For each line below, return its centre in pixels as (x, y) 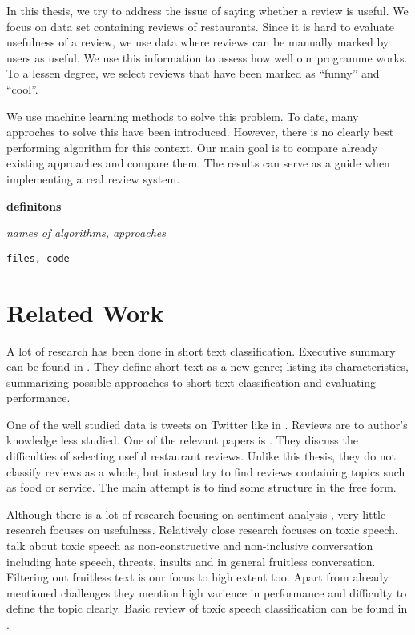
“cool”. (22, 88)
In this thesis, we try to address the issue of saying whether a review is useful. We (207, 10)
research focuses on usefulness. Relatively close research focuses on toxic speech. (202, 530)
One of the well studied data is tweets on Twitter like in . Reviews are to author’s (207, 424)
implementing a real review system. (93, 178)
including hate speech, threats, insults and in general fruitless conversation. (191, 561)
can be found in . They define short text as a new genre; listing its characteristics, (207, 366)
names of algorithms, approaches (86, 233)
